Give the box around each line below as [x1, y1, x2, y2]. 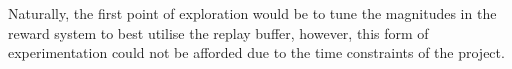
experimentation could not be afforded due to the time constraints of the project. [8, 42, 505, 63]
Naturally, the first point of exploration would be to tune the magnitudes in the [8, 3, 497, 24]
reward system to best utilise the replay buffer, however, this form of [8, 22, 429, 43]
